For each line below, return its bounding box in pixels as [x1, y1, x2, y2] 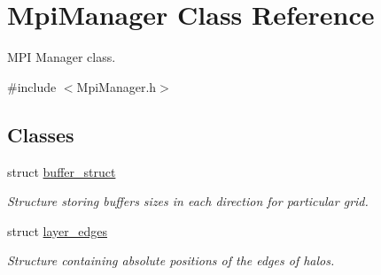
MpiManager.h [76, 77, 157, 95]
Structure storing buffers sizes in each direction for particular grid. [7, 192, 369, 210]
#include [7, 77, 57, 95]
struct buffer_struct [7, 162, 116, 180]
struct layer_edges [7, 221, 107, 240]
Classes [7, 120, 74, 148]
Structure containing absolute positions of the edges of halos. [7, 251, 335, 270]
